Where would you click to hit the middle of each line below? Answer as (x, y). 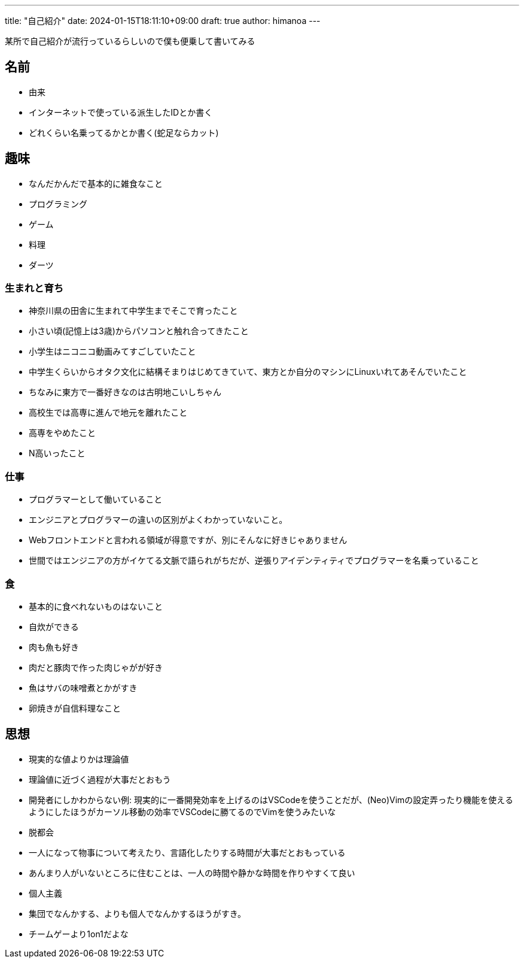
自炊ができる (54, 626)
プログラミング (58, 204)
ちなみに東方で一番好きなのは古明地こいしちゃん (125, 392)
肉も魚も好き (54, 647)
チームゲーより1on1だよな (79, 934)
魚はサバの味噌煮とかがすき (83, 688)
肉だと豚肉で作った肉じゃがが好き (96, 667)
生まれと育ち (34, 288)
